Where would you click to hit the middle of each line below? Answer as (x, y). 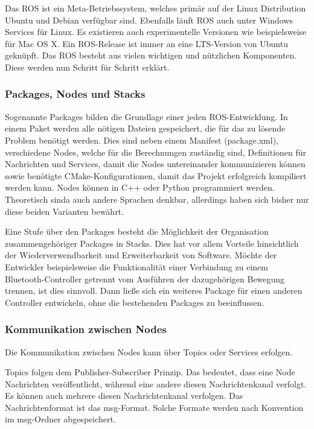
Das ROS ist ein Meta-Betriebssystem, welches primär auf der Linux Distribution (155, 8)
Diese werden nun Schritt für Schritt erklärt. (87, 67)
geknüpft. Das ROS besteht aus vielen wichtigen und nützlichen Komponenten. (151, 55)
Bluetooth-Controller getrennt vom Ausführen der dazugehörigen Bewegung (145, 278)
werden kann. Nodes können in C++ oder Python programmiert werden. (140, 187)
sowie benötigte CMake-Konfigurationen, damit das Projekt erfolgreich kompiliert (156, 175)
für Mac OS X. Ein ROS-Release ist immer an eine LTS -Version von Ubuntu (146, 43)
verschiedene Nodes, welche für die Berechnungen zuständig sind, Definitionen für (156, 152)
